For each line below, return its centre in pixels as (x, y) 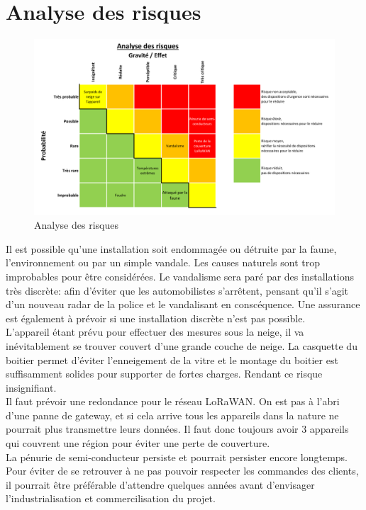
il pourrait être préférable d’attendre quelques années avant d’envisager (160, 484)
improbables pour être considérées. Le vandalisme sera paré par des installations (180, 276)
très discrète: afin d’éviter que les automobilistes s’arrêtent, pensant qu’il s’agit (177, 290)
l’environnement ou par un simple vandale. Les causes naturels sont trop (163, 262)
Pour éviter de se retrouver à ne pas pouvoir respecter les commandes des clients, (182, 471)
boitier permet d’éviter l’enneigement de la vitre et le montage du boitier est (172, 359)
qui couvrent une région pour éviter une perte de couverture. (138, 443)
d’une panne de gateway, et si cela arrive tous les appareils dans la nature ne (172, 415)
